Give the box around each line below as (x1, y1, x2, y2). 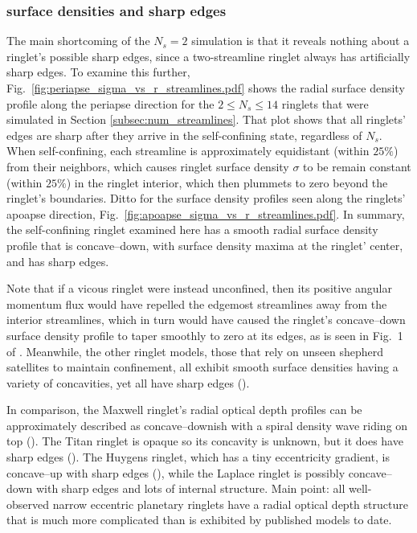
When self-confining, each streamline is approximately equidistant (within (6, 142, 370, 159)
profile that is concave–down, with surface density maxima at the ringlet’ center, (6, 236, 403, 253)
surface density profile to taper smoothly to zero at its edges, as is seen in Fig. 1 (6, 326, 403, 343)
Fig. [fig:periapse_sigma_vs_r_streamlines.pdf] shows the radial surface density (6, 80, 405, 96)
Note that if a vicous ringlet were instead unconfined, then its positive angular (6, 280, 392, 297)
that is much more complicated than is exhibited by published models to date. (6, 511, 392, 528)
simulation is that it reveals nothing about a (191, 32, 410, 49)
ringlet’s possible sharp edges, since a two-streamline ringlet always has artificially (6, 47, 411, 64)
